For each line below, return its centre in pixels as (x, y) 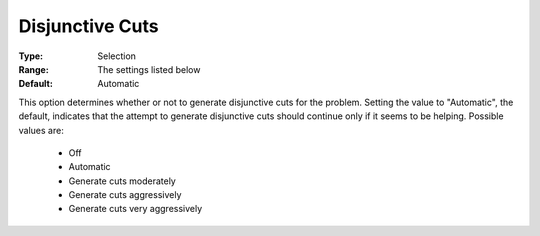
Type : (31, 56)
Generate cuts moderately (122, 181)
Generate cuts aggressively (125, 195)
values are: (41, 130)
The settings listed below (149, 69)
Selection (117, 56)
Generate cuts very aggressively (135, 209)
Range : (33, 69)
